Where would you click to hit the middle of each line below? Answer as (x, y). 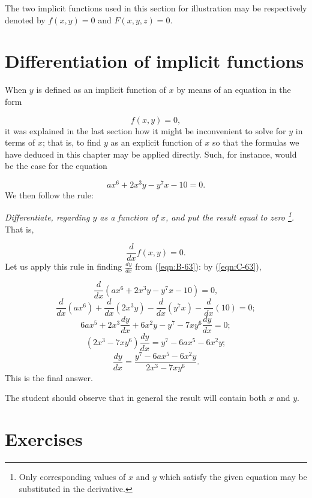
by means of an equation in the (234, 90)
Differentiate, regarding (47, 217)
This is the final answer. (49, 377)
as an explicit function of (156, 142)
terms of (20, 142)
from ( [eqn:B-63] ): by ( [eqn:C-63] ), (198, 266)
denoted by (25, 19)
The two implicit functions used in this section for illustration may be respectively (156, 8)
